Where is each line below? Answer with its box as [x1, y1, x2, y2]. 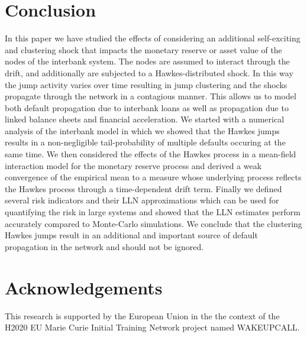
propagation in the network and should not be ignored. [5, 240, 204, 252]
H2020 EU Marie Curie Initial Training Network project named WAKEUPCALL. [5, 321, 300, 333]
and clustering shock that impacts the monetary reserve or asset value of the [5, 43, 282, 56]
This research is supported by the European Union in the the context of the [5, 309, 280, 322]
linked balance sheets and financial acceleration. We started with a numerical [5, 113, 285, 125]
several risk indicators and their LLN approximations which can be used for [5, 194, 279, 206]
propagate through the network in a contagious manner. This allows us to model [5, 90, 296, 102]
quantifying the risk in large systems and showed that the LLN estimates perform [5, 206, 301, 218]
